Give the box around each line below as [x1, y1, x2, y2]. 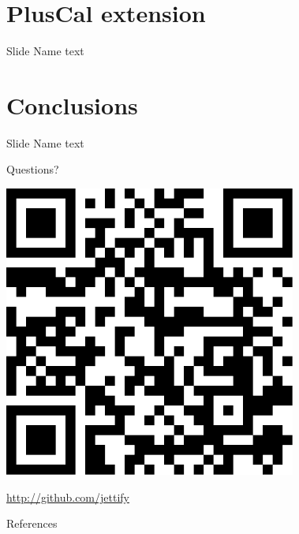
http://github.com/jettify [6, 488, 129, 505]
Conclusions [6, 88, 138, 121]
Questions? [6, 161, 59, 177]
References [6, 515, 58, 532]
